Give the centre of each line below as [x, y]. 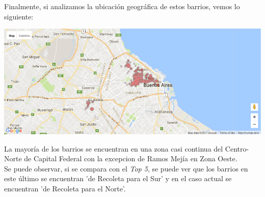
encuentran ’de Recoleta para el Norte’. [65, 188]
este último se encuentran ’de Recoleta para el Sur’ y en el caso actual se [118, 178]
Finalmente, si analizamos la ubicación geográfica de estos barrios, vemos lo [122, 6]
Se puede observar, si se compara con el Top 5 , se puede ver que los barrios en [126, 168]
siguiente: [19, 16]
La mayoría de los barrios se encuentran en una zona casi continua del [114, 148]
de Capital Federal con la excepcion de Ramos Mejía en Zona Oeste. [131, 158]
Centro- [237, 148]
